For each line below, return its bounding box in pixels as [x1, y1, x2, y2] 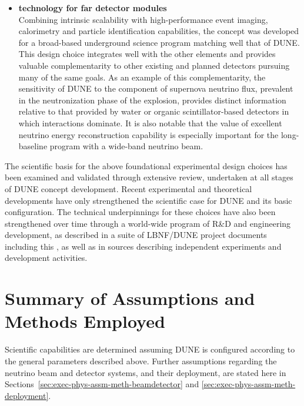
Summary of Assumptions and [5, 286, 255, 310]
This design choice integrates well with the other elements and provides [18, 48, 276, 60]
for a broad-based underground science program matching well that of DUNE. [18, 36, 300, 48]
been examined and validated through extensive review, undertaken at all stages [5, 171, 293, 183]
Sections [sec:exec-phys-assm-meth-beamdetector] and [5, 378, 199, 390]
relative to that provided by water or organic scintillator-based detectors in [18, 105, 289, 118]
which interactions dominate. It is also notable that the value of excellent [18, 116, 282, 129]
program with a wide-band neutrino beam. [49, 140, 203, 152]
